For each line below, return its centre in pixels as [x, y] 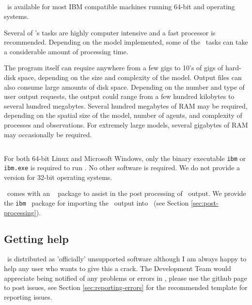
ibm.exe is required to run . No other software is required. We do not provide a [122, 168]
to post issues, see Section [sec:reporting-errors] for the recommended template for [126, 287]
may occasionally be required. [48, 134]
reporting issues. [28, 297]
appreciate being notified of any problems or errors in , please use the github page [126, 278]
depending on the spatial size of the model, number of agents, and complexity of [123, 115]
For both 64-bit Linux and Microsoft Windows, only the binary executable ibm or [125, 158]
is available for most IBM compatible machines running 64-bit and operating [121, 7]
